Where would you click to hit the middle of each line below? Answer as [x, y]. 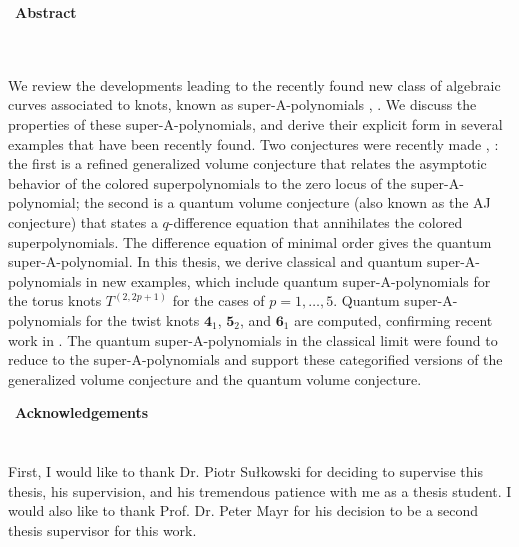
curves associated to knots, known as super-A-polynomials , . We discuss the [242, 104]
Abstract [46, 12]
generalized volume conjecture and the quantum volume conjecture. [215, 378]
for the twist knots [142, 319]
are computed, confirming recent [393, 319]
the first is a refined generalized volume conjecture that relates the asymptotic [247, 163]
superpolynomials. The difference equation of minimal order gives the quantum [250, 241]
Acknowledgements [82, 412]
